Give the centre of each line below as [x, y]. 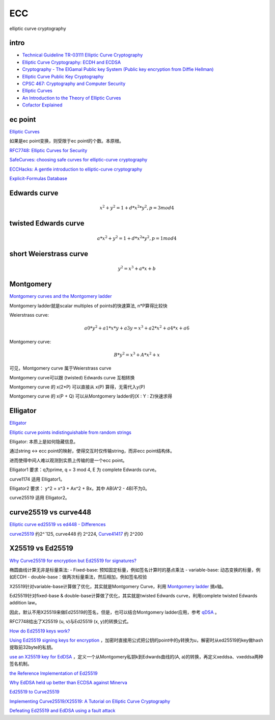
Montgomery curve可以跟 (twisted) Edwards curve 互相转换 [72, 377]
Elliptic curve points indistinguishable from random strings [71, 432]
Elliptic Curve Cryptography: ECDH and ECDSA [72, 62]
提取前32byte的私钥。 [33, 647]
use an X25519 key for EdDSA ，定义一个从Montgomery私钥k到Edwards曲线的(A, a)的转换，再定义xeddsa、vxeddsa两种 [136, 656]
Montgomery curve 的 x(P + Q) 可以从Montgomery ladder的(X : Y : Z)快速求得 [91, 396]
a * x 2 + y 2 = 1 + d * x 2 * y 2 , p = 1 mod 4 [137, 238]
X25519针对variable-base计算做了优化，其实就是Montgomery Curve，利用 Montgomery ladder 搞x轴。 [118, 586]
